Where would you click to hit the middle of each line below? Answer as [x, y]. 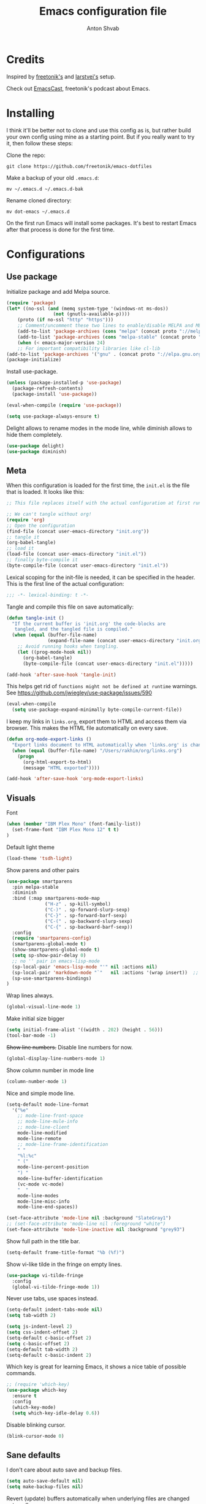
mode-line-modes [38, 1195]
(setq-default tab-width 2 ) [42, 1349]
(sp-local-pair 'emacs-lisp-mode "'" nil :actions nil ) [85, 967]
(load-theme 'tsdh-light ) [39, 858]
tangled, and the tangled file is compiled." [74, 629]
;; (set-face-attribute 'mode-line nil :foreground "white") [86, 1224]
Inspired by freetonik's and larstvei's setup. [61, 76]
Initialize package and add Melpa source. [58, 291]
